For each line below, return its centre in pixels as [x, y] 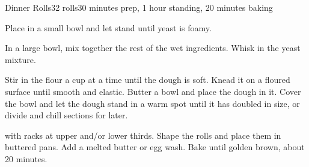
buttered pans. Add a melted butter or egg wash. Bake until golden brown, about [155, 147]
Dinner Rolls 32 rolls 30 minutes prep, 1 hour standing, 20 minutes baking [139, 7]
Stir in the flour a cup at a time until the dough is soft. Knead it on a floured [148, 80]
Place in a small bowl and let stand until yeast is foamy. [108, 27]
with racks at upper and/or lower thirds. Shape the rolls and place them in [143, 135]
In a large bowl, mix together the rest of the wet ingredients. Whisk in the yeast [153, 48]
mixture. [20, 59]
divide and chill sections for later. [66, 115]
